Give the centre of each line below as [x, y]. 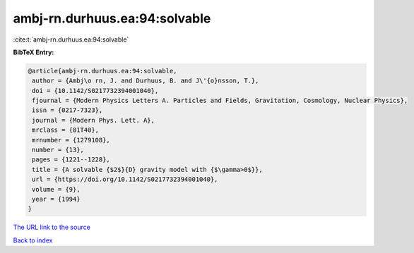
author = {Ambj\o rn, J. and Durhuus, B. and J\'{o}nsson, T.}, [146, 81]
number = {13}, [58, 150]
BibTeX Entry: [34, 52]
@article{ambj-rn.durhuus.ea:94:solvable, [102, 71]
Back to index [33, 240]
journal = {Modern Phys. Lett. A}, [94, 120]
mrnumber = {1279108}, [71, 140]
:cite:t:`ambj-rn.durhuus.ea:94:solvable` [71, 39]
